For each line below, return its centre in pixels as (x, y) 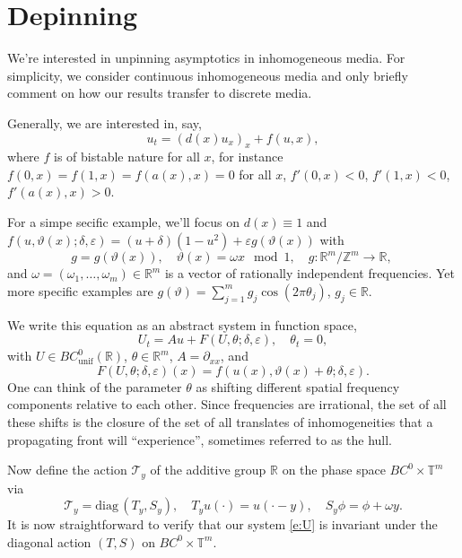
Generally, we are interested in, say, (105, 122)
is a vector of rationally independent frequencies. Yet (309, 273)
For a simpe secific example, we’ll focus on (124, 222)
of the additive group (208, 470)
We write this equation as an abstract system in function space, (182, 324)
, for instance (247, 157)
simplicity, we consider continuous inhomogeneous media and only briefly (208, 75)
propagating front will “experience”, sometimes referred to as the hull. (200, 439)
